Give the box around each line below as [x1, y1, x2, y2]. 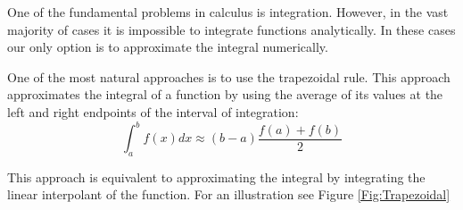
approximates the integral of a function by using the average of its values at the [7, 85, 443, 104]
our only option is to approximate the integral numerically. [7, 38, 328, 56]
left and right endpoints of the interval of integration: [7, 102, 299, 121]
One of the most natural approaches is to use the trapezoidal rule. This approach [7, 67, 451, 86]
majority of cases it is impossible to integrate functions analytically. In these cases [7, 20, 456, 38]
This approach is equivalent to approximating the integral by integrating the [7, 167, 426, 186]
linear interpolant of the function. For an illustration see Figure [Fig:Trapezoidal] [7, 185, 451, 204]
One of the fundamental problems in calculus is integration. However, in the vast [7, 3, 449, 21]
